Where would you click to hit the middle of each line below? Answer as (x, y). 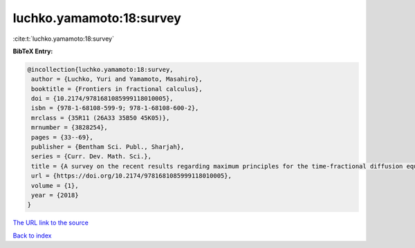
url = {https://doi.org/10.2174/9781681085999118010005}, (131, 176)
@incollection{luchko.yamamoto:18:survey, (100, 69)
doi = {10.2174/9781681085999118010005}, (102, 99)
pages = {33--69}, (62, 137)
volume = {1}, (55, 185)
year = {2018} (55, 195)
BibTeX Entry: (33, 51)
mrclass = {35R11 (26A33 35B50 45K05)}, (101, 118)
